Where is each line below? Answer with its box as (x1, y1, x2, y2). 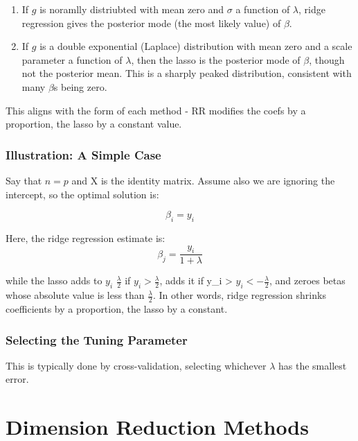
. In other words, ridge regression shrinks (153, 288, 326, 302)
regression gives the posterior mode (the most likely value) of (21, 15, 281, 30)
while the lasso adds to (6, 273, 102, 288)
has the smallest (278, 358, 347, 372)
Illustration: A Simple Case (6, 146, 161, 163)
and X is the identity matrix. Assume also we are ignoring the (71, 173, 335, 187)
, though (309, 52, 345, 67)
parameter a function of (21, 52, 123, 67)
